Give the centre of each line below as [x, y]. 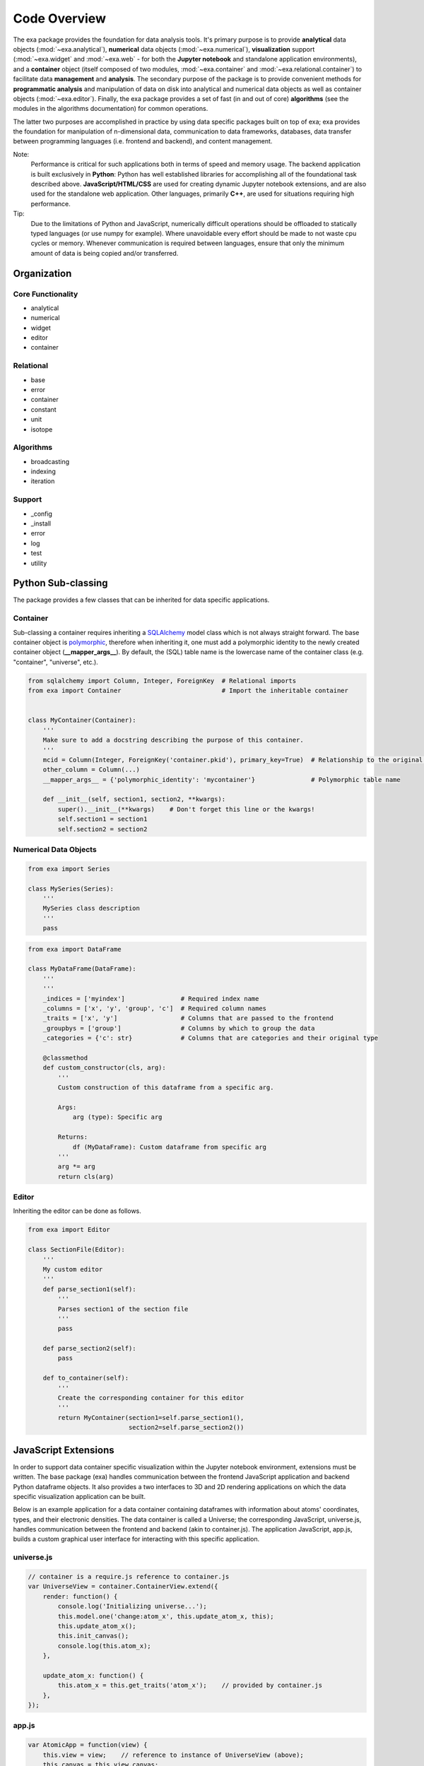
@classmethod [65, 1058]
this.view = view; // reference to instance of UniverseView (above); [173, 1755]
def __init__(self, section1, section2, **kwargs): [134, 799]
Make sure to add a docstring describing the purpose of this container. [173, 740]
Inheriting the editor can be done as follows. [77, 1211]
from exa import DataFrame [75, 949]
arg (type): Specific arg [117, 1117]
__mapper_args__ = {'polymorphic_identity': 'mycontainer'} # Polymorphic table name [222, 780]
